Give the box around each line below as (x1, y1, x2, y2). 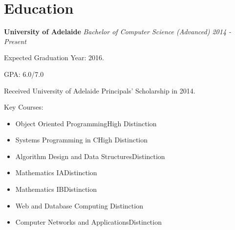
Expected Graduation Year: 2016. (4, 52, 104, 63)
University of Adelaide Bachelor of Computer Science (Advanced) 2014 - (4, 26, 232, 37)
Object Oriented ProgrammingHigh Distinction (15, 118, 157, 128)
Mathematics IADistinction (15, 167, 97, 178)
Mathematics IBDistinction (15, 184, 97, 194)
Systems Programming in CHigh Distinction (15, 135, 148, 145)
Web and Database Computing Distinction (15, 200, 143, 210)
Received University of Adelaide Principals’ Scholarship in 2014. (4, 85, 195, 95)
